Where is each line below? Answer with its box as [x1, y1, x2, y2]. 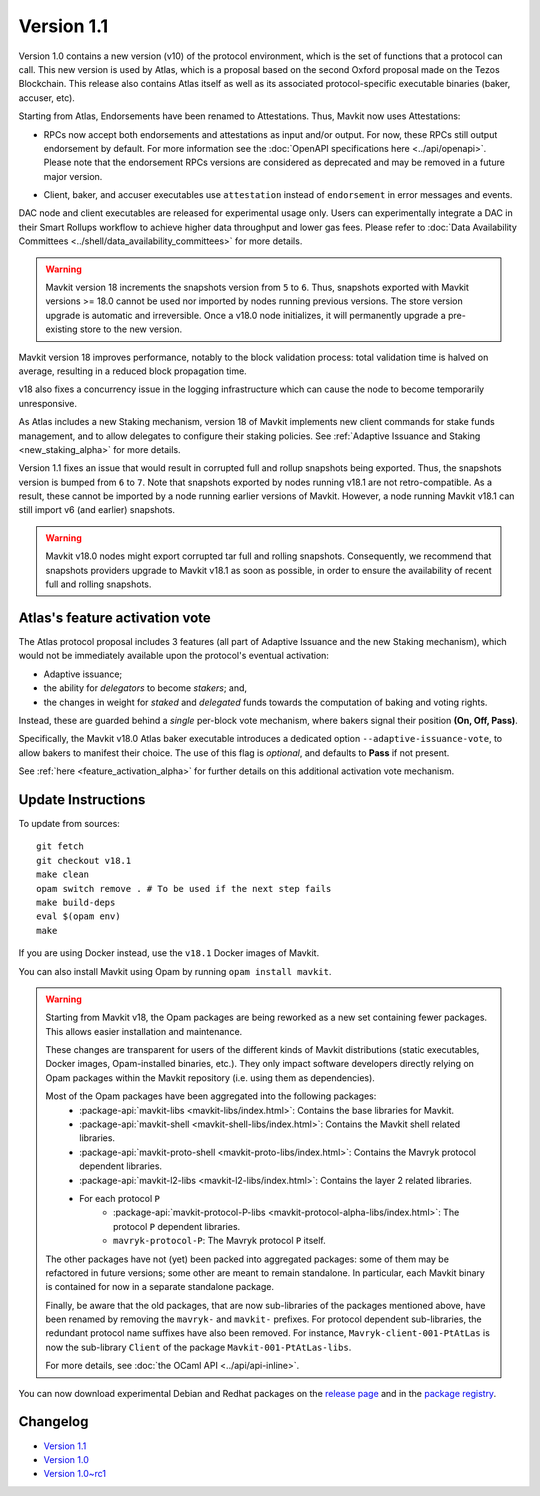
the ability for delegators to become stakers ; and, [43, 682, 248, 694]
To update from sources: [18, 817, 120, 829]
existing [45, 323, 79, 335]
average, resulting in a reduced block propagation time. [18, 365, 247, 377]
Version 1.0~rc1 [43, 1468, 107, 1480]
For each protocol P [79, 1192, 160, 1204]
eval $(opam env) [36, 911, 121, 922]
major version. [43, 170, 103, 182]
